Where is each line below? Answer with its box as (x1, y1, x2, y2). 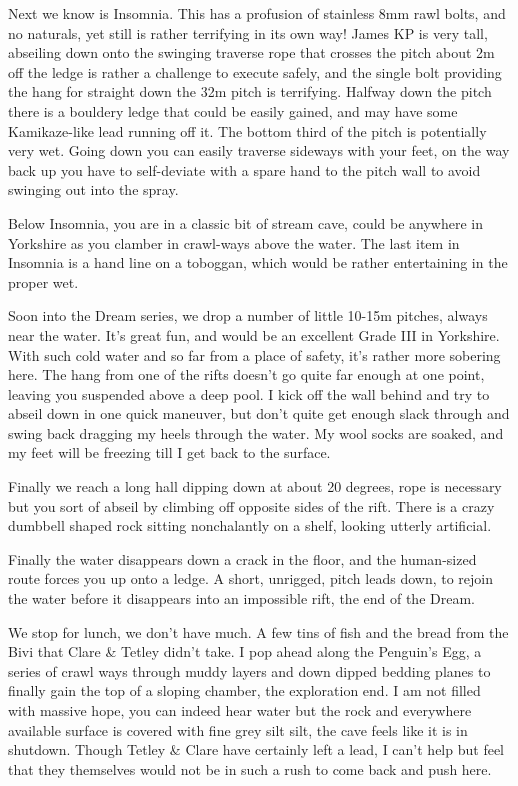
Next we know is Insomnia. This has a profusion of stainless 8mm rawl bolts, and (8, 3, 506, 23)
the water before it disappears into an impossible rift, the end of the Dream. (8, 588, 475, 609)
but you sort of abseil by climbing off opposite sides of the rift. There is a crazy (8, 495, 495, 516)
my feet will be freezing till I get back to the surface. (8, 442, 331, 463)
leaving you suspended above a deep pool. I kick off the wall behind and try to (8, 383, 490, 404)
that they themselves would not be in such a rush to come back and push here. (8, 758, 492, 779)
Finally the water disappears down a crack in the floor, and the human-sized (8, 548, 477, 569)
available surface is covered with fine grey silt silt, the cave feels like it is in (8, 719, 468, 740)
